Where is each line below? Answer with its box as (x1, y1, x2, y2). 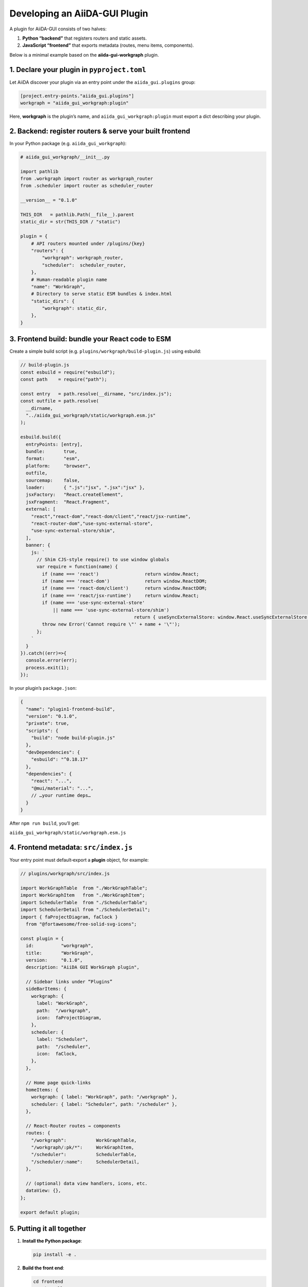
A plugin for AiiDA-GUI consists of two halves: (9, 26, 107, 32)
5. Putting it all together (9, 1224, 86, 1233)
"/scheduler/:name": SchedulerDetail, (31, 1159, 140, 1164)
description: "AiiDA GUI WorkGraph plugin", (26, 964, 140, 970)
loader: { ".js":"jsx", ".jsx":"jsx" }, (26, 484, 145, 490)
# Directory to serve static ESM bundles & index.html (31, 291, 172, 297)
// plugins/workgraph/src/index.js (20, 871, 110, 877)
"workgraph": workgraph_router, (42, 255, 123, 261)
